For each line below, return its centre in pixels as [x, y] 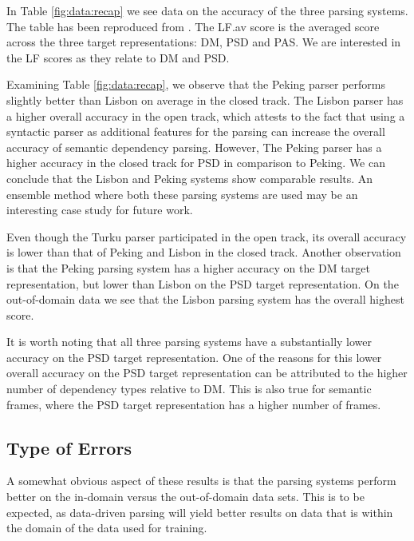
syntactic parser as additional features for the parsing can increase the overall [196, 131]
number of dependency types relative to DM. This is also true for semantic [189, 389]
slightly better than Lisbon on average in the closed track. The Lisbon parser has [205, 99]
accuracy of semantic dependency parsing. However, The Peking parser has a [194, 147]
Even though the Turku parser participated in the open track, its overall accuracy [207, 236]
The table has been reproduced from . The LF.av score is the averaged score [193, 26]
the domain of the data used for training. [107, 528]
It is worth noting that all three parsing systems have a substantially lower [189, 342]
